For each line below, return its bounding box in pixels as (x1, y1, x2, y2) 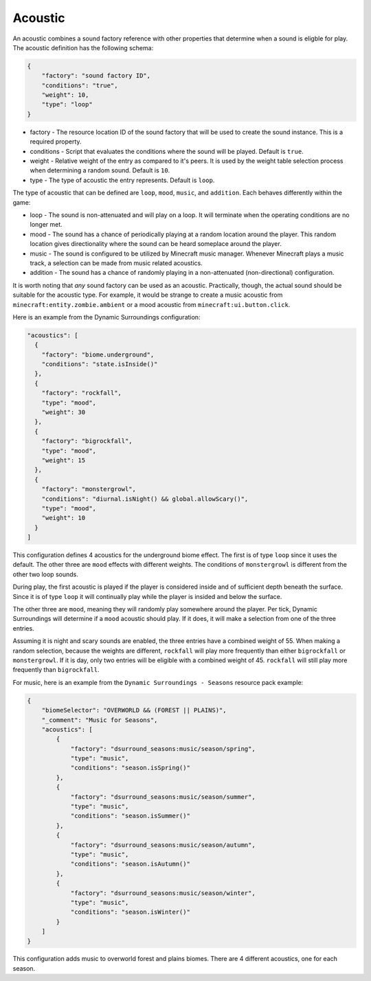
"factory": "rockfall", (41, 389, 122, 397)
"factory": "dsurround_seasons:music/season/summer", (70, 793, 256, 800)
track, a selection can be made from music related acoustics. (30, 258, 203, 267)
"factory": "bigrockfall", (41, 437, 133, 445)
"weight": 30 (41, 409, 86, 416)
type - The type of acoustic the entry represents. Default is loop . (30, 176, 215, 184)
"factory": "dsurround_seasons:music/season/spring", (70, 745, 256, 752)
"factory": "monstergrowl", (41, 485, 137, 493)
